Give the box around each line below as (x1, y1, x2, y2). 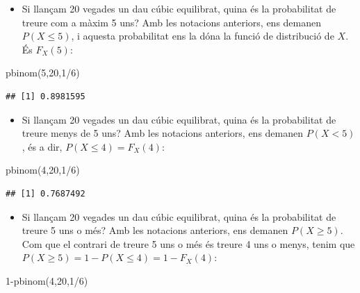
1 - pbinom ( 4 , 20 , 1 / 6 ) (6, 273, 88, 287)
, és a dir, (22, 139, 63, 153)
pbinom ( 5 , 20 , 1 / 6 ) (6, 65, 80, 80)
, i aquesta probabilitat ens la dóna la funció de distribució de (71, 28, 334, 43)
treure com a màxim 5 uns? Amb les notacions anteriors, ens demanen (22, 15, 322, 29)
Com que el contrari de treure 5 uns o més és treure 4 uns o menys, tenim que (22, 236, 355, 251)
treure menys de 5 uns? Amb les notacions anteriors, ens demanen (22, 126, 304, 140)
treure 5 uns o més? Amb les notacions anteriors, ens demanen (22, 223, 288, 237)
